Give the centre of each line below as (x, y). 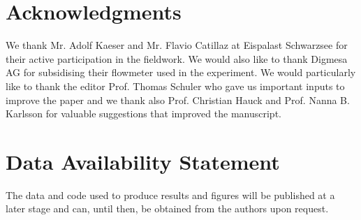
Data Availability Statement (143, 161)
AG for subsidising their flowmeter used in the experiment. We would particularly (181, 72)
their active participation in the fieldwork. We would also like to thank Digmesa (177, 58)
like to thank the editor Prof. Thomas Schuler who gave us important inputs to (175, 86)
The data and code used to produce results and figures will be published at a (170, 195)
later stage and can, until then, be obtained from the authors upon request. (167, 208)
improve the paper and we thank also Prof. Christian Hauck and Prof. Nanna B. (178, 100)
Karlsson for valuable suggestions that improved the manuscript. (143, 113)
